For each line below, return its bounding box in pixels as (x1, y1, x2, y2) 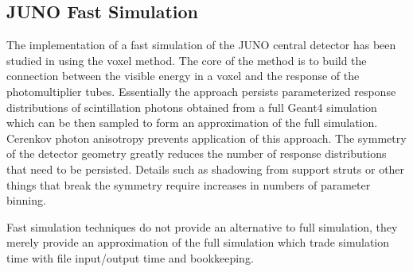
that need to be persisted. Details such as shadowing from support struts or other (6, 160, 405, 177)
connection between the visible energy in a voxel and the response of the (6, 67, 360, 84)
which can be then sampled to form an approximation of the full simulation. (6, 114, 378, 131)
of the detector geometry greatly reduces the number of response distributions (6, 145, 387, 162)
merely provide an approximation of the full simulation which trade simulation (6, 234, 390, 251)
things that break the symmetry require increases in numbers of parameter (6, 176, 371, 193)
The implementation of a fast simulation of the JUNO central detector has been (6, 36, 396, 53)
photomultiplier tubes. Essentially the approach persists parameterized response (6, 82, 396, 99)
